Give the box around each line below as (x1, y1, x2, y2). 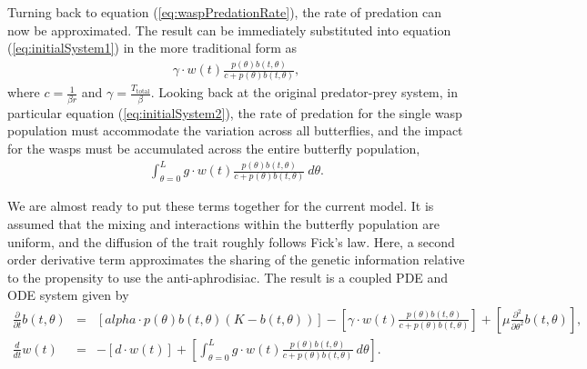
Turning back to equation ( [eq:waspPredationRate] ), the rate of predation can (7, 3, 442, 21)
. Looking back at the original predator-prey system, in (150, 83, 459, 102)
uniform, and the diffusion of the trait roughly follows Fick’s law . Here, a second (7, 232, 455, 251)
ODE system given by (7, 285, 129, 304)
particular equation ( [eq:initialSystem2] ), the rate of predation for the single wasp (7, 103, 462, 122)
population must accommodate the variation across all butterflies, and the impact (7, 121, 463, 140)
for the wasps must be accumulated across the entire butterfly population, (7, 138, 420, 157)
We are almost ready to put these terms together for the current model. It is (7, 196, 434, 215)
